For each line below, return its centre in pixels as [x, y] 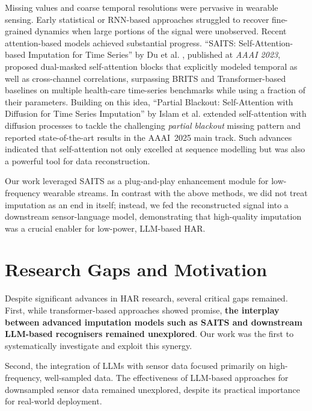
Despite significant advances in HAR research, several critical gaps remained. [146, 298]
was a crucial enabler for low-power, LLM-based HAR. [105, 228]
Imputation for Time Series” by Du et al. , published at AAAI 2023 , [154, 54]
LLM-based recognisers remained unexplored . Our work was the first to [149, 334]
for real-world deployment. [54, 401]
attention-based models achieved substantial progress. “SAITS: [121, 42]
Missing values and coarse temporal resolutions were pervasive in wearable [142, 7]
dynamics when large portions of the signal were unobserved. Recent [161, 31]
